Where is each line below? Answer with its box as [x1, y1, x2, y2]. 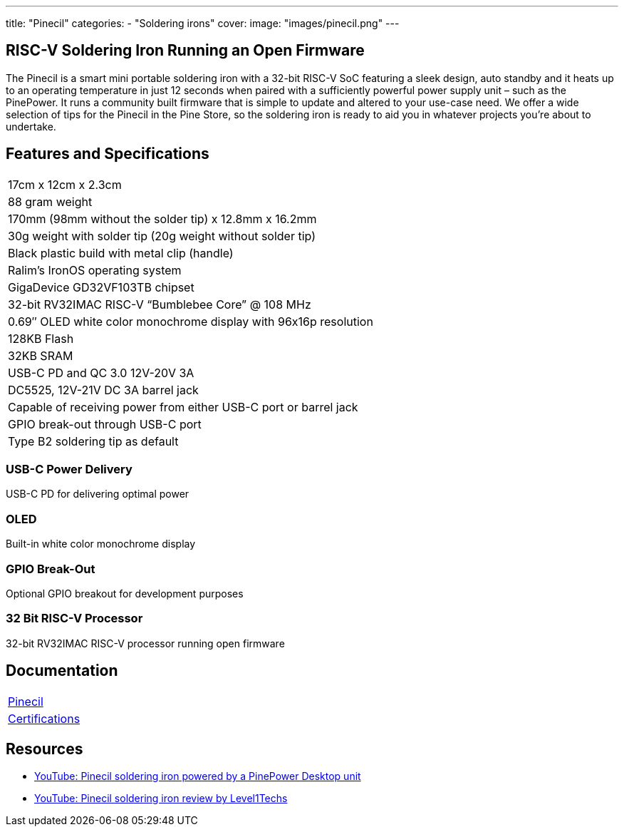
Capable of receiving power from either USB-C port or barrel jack [8, 399, 358, 414]
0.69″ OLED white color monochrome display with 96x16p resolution [8, 314, 373, 329]
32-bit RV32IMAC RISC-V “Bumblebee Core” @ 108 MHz [8, 297, 311, 312]
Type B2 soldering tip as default [8, 433, 179, 448]
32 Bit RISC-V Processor [6, 611, 143, 626]
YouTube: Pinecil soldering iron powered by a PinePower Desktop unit [34, 770, 361, 783]
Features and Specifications [6, 145, 209, 163]
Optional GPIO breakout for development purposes [6, 587, 244, 600]
